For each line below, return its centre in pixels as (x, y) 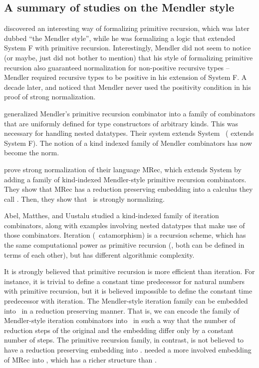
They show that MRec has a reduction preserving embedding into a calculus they (129, 189)
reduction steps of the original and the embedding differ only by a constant (119, 330)
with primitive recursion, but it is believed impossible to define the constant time (128, 291)
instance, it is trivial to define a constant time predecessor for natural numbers (125, 281)
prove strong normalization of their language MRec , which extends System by (123, 169)
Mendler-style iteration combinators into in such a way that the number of (120, 320)
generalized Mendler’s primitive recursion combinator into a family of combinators (130, 113)
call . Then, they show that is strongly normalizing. (84, 198)
